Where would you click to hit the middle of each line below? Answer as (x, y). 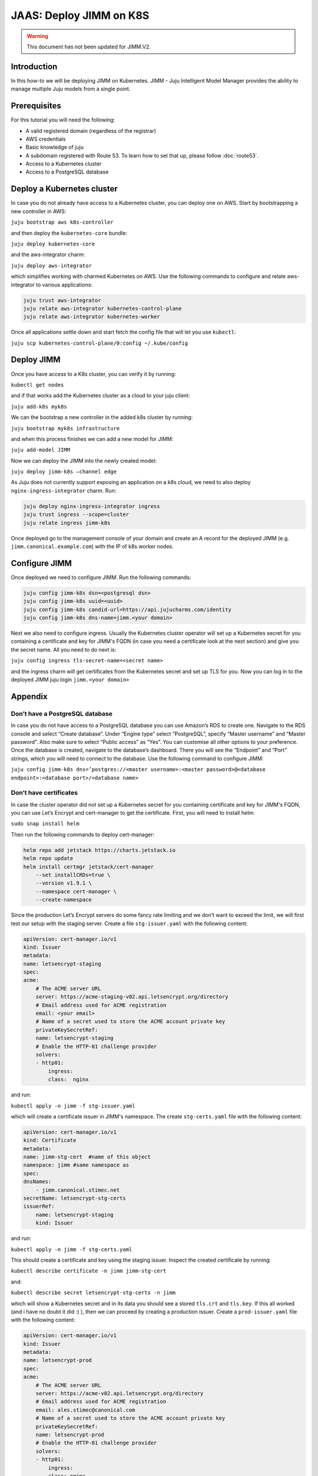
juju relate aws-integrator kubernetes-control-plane (102, 308)
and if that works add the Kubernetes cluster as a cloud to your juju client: (100, 396)
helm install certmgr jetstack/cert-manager (89, 867)
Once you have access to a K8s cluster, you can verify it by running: (93, 374)
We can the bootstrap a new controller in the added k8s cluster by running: (102, 417)
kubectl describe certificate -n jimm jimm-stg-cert (89, 1271)
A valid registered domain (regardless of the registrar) (91, 130)
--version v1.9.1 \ (64, 883)
